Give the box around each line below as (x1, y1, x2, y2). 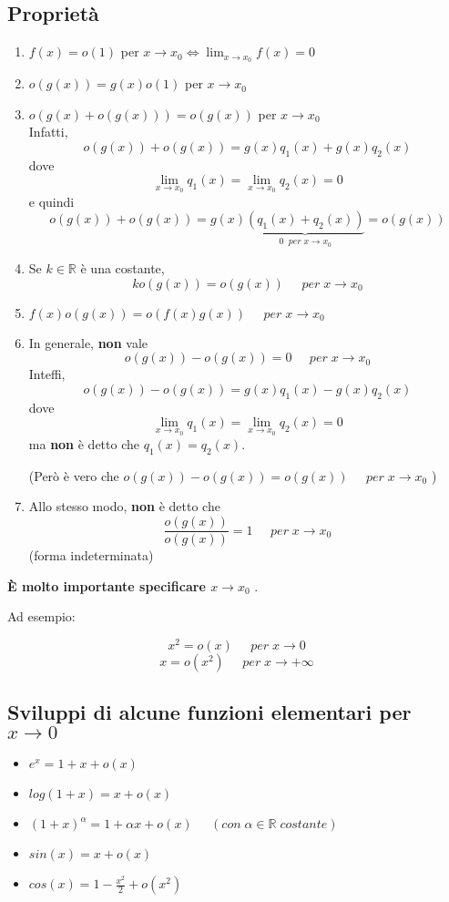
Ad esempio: (7, 607, 76, 626)
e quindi (28, 191, 75, 210)
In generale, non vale (28, 333, 148, 352)
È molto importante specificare (7, 576, 206, 595)
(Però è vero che (28, 466, 119, 485)
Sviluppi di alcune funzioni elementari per (7, 698, 412, 726)
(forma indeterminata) (28, 546, 154, 565)
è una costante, (80, 259, 165, 278)
